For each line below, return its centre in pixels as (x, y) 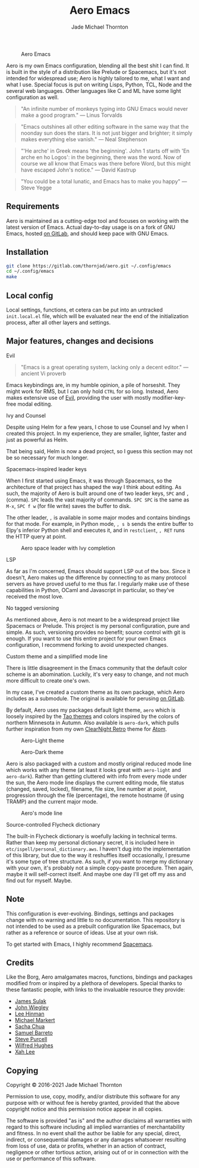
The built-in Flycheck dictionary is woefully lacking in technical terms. (91, 836)
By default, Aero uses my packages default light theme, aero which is (91, 710)
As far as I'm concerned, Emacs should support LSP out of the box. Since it (98, 571)
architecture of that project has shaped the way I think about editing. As (94, 487)
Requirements (33, 206)
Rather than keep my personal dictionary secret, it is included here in (90, 842)
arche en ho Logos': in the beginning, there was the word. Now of (101, 157)
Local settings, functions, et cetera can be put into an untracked (85, 310)
